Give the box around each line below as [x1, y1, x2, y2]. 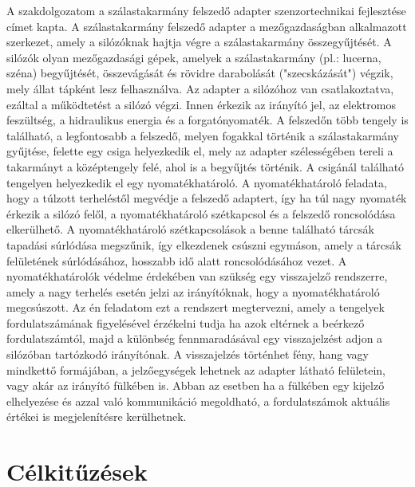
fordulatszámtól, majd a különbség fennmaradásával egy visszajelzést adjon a [6, 330, 383, 347]
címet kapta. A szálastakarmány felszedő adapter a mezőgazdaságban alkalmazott [6, 18, 407, 34]
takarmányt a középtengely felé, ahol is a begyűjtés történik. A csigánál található [6, 158, 405, 175]
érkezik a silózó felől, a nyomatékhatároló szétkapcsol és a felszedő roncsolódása [6, 205, 396, 222]
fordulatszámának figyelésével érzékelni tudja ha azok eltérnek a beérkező [6, 314, 365, 331]
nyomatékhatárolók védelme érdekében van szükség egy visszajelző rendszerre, [6, 268, 388, 285]
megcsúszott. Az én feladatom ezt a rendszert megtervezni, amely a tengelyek [6, 299, 385, 316]
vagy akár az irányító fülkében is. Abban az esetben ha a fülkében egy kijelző [6, 377, 385, 394]
